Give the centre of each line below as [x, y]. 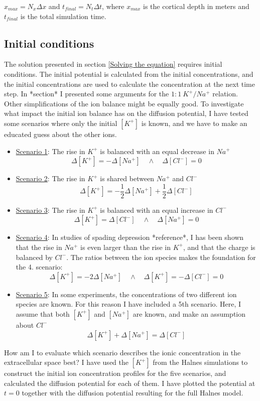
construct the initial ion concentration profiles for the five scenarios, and [115, 373]
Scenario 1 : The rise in [50, 151]
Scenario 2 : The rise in [50, 178]
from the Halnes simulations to [200, 362]
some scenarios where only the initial [61, 123]
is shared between [127, 178]
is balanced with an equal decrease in [157, 151]
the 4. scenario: [39, 267]
